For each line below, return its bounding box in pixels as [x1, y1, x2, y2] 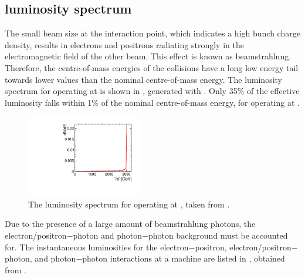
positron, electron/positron [195, 240, 292, 253]
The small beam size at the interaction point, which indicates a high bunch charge [5, 27, 300, 39]
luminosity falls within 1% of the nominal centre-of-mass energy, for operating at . [5, 96, 300, 108]
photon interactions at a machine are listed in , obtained [82, 252, 285, 264]
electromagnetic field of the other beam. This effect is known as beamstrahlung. [5, 50, 292, 62]
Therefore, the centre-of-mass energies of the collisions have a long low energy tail [5, 61, 299, 73]
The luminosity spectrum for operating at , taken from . [28, 197, 230, 210]
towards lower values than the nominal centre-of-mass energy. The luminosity [5, 73, 283, 85]
